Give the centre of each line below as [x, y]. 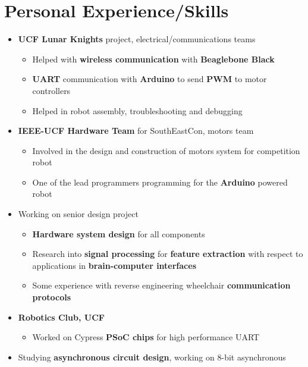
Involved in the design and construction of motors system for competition [166, 150]
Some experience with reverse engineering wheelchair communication [161, 285]
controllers [51, 90]
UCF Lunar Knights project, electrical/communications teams [137, 39]
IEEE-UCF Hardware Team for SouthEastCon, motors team [136, 131]
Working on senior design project [78, 214]
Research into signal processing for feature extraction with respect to [168, 254]
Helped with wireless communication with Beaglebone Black [153, 59]
